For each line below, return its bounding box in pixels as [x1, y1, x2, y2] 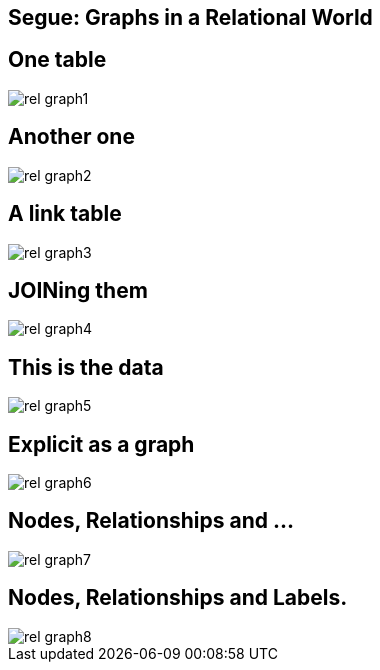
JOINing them [8, 277, 148, 303]
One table [8, 47, 107, 73]
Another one [8, 124, 135, 150]
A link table [8, 201, 122, 227]
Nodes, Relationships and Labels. [8, 585, 348, 611]
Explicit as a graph [8, 431, 195, 457]
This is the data [8, 354, 164, 380]
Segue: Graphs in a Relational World [8, 5, 373, 30]
